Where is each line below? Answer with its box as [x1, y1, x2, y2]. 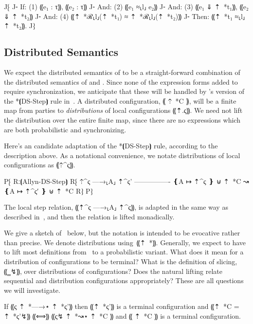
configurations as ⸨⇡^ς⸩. [4, 160, 75, 170]
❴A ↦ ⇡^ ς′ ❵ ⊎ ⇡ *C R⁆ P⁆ [4, 185, 93, 196]
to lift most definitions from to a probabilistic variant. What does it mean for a [4, 247, 244, 257]
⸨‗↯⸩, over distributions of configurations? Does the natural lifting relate [4, 266, 223, 276]
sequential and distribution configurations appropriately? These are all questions [4, 275, 244, 286]
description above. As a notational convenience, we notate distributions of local [4, 150, 240, 160]
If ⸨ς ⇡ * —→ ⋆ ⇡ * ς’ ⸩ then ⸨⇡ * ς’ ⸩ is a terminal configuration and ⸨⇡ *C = [4, 301, 239, 311]
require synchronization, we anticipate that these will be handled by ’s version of [4, 86, 244, 96]
